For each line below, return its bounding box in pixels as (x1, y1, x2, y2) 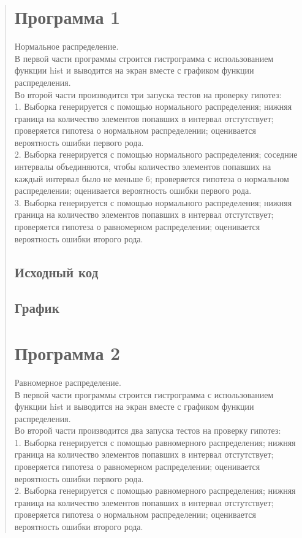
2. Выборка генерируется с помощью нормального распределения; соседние (14, 148, 298, 161)
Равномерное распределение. (14, 375, 121, 388)
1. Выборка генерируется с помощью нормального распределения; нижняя (14, 100, 292, 113)
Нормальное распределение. (14, 40, 119, 53)
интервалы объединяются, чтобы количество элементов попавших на (14, 160, 271, 173)
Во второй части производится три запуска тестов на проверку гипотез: (14, 88, 282, 101)
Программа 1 (14, 4, 121, 29)
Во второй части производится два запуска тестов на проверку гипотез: (14, 424, 281, 437)
